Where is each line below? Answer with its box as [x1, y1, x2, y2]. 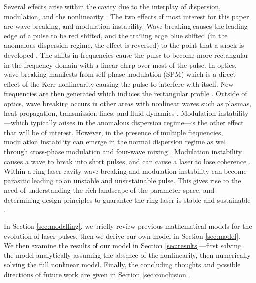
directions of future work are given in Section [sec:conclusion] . [4, 269, 190, 280]
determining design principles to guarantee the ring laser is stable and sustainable [4, 194, 251, 205]
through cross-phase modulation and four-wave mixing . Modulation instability [4, 146, 242, 156]
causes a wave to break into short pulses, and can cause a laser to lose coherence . [4, 156, 251, 166]
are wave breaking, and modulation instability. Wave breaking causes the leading [4, 21, 248, 31]
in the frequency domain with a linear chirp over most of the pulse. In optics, [4, 59, 237, 70]
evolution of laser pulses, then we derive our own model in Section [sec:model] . [4, 230, 240, 241]
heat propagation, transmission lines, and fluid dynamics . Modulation [4, 107, 216, 118]
